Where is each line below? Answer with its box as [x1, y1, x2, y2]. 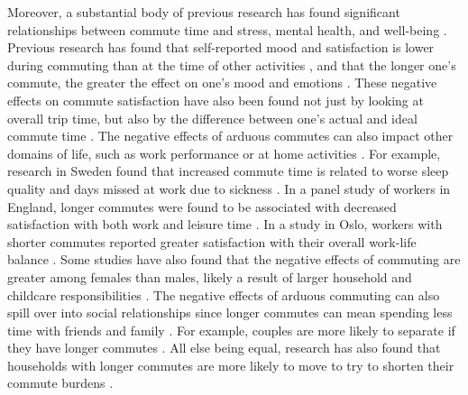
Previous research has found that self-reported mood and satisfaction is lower [7, 38, 435, 57]
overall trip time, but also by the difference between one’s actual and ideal [7, 108, 418, 127]
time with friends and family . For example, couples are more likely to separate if [7, 320, 455, 339]
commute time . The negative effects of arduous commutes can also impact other [7, 126, 454, 145]
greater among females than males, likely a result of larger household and [7, 267, 412, 286]
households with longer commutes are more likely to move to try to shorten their [7, 355, 454, 374]
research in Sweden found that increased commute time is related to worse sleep [7, 161, 449, 180]
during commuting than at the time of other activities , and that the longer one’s [7, 55, 456, 74]
